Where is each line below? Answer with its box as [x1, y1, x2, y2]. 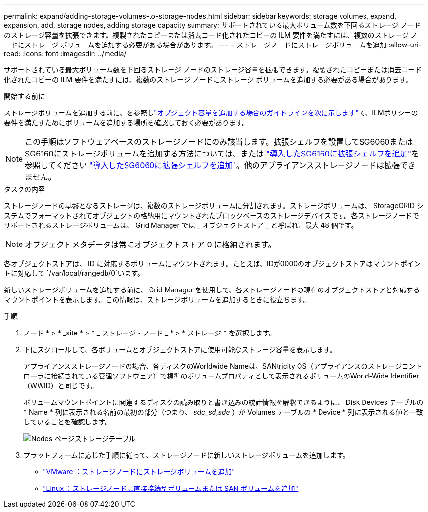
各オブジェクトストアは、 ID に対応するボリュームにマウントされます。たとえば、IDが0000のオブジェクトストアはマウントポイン [4, 259, 421, 267]
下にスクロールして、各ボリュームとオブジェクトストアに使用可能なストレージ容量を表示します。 [23, 345, 337, 354]
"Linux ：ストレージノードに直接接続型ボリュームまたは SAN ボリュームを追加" [43, 484, 299, 492]
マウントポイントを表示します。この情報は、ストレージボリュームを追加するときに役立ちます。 [4, 295, 310, 304]
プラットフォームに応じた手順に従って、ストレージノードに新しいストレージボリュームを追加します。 [23, 451, 350, 459]
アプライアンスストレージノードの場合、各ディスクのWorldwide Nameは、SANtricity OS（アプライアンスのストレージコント [23, 362, 423, 370]
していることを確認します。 [23, 418, 112, 426]
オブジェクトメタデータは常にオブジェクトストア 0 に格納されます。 [25, 240, 276, 249]
